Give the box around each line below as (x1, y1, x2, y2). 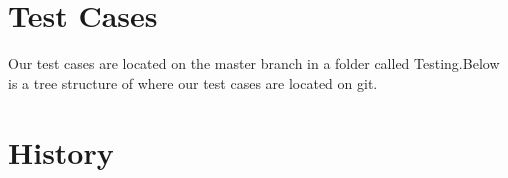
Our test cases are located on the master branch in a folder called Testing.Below (8, 53, 500, 74)
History (8, 131, 114, 172)
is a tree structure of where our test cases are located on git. (8, 72, 378, 93)
